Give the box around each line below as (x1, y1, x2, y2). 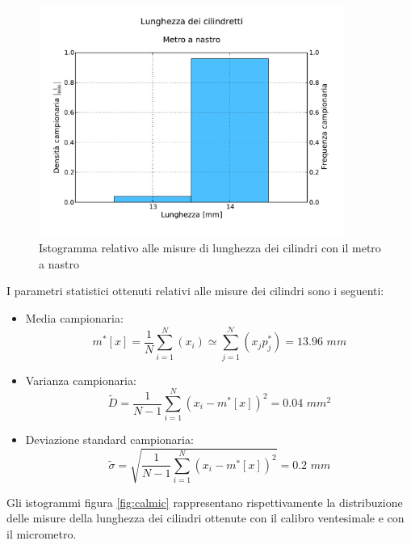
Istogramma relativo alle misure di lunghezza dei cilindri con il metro (39, 239, 381, 256)
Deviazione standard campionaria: (25, 431, 194, 448)
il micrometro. (6, 525, 77, 542)
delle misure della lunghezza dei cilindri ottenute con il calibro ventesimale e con (6, 509, 405, 526)
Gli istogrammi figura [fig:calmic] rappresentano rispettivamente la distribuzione (6, 493, 403, 510)
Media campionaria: (25, 309, 124, 326)
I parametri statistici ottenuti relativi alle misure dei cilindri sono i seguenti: (6, 282, 384, 299)
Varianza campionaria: (25, 371, 136, 388)
